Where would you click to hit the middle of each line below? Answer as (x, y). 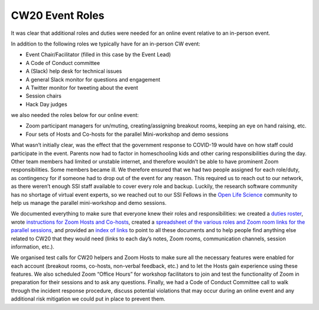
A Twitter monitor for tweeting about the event (82, 87)
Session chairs (44, 96)
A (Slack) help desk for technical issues (74, 71)
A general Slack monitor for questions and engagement (93, 79)
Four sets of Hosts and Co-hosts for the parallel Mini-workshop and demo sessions (127, 134)
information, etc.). (32, 247)
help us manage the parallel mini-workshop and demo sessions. (89, 203)
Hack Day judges (46, 104)
